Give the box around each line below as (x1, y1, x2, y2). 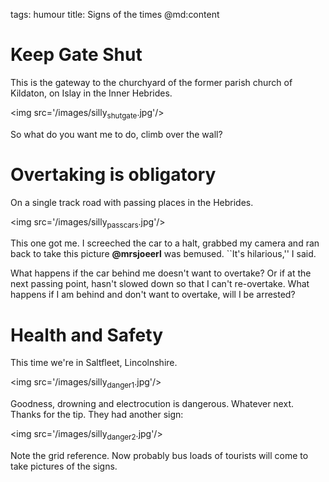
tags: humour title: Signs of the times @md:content (10, 9, 220, 20)
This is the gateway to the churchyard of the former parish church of (10, 76, 293, 88)
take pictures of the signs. (10, 460, 118, 472)
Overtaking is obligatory (10, 163, 217, 186)
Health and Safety (10, 324, 164, 346)
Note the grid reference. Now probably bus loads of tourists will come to (10, 450, 309, 461)
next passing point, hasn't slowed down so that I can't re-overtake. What (10, 278, 310, 290)
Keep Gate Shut (10, 44, 143, 66)
